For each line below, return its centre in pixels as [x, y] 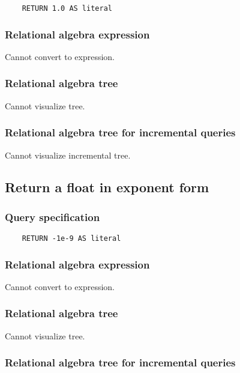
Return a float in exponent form [107, 187]
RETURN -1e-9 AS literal [71, 239]
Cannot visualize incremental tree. [68, 155]
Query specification [52, 217]
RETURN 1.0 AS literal [67, 8]
